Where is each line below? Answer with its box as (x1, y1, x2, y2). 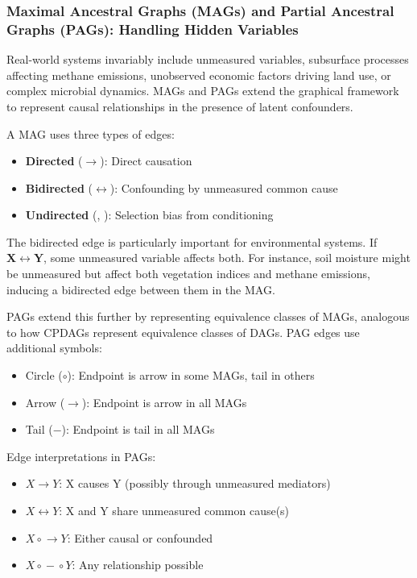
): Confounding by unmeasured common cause (109, 179, 338, 196)
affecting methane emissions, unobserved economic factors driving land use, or (6, 66, 391, 83)
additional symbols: (6, 339, 102, 356)
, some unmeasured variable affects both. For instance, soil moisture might (43, 249, 411, 266)
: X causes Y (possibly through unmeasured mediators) (59, 475, 331, 492)
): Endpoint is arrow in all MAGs (81, 393, 247, 410)
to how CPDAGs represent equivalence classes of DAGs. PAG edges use (6, 323, 360, 340)
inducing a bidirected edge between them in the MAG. (6, 281, 275, 297)
